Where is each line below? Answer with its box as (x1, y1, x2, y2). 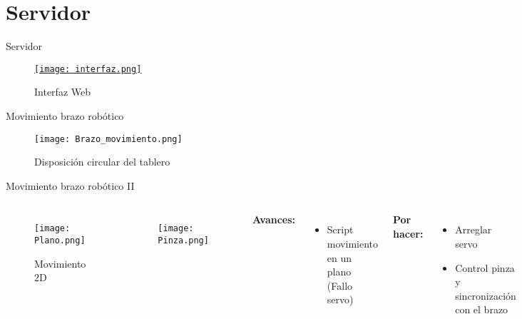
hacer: (392, 226, 424, 240)
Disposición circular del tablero (34, 154, 170, 169)
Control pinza (455, 260, 515, 275)
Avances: (252, 212, 296, 227)
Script (327, 222, 354, 237)
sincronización (455, 288, 516, 303)
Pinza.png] (158, 236, 209, 246)
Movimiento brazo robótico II (6, 178, 135, 193)
